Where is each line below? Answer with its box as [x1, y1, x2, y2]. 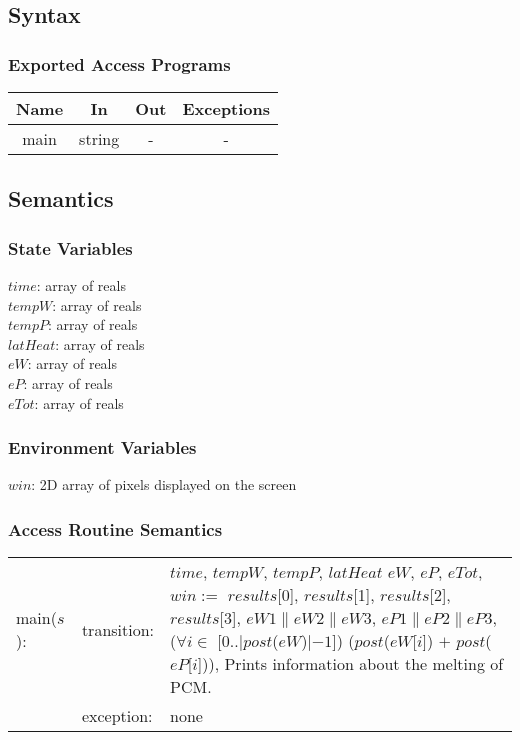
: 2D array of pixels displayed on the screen [31, 474, 297, 495]
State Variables [8, 235, 133, 260]
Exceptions [182, 97, 271, 120]
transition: [81, 617, 155, 641]
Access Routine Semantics [8, 516, 223, 541]
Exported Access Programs [8, 51, 231, 76]
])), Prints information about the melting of [197, 652, 504, 676]
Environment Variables [8, 435, 197, 460]
